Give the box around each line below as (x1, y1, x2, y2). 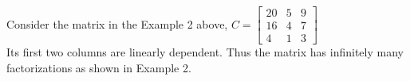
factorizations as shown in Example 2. (6, 59, 191, 75)
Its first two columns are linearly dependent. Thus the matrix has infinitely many (6, 44, 404, 60)
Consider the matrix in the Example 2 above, (6, 15, 228, 32)
